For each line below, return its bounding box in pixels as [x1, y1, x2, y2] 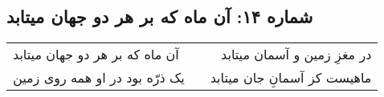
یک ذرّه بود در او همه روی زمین [13, 68, 185, 87]
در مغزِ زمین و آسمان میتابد [221, 45, 372, 64]
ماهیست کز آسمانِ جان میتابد [210, 68, 372, 87]
